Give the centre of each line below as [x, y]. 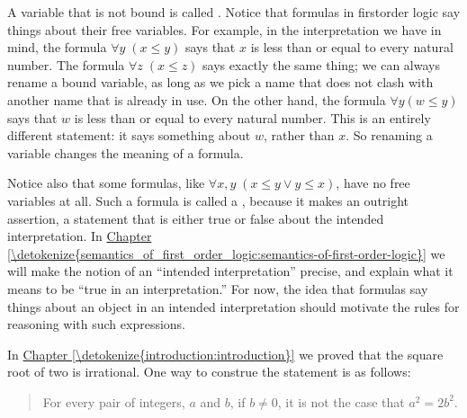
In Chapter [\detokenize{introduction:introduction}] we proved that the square [225, 354]
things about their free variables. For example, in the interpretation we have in [225, 29]
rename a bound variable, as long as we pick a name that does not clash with [220, 82]
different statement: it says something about [129, 135]
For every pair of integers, [114, 401]
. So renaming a [389, 135]
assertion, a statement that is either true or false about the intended [196, 218]
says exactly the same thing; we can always [321, 64]
